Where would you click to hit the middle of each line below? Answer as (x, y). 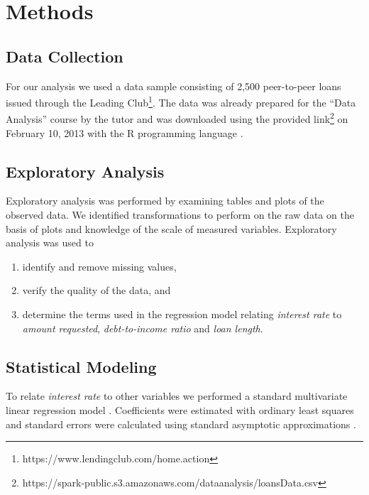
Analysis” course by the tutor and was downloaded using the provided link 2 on (177, 118)
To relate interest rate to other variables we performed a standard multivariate (177, 396)
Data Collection (65, 56)
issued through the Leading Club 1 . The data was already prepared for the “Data (181, 101)
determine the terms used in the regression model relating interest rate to (182, 314)
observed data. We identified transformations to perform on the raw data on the (180, 215)
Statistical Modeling (81, 366)
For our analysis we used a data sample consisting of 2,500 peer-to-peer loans (174, 86)
